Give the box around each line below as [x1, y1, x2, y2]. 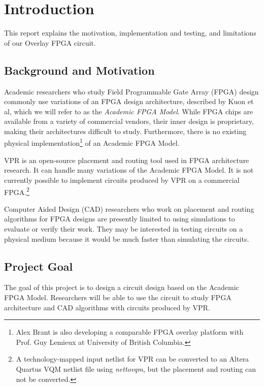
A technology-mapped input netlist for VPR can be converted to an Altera [16, 353, 249, 364]
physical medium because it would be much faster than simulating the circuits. [4, 233, 249, 244]
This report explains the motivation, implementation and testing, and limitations [4, 27, 256, 38]
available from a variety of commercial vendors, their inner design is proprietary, [4, 116, 254, 126]
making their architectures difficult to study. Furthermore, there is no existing [4, 125, 247, 136]
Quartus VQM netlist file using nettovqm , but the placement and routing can [16, 363, 256, 374]
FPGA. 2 [4, 185, 29, 197]
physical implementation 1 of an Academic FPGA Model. [4, 136, 180, 148]
